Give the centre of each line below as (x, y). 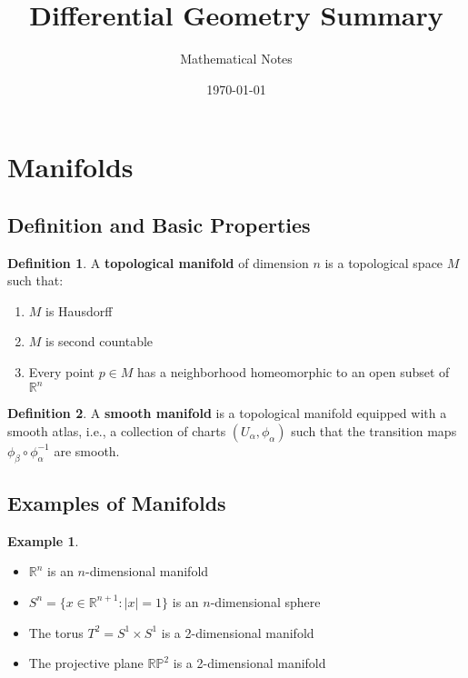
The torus (56, 632)
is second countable (100, 341)
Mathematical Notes (236, 59)
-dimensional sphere (265, 601)
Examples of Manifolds (117, 502)
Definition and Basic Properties (159, 224)
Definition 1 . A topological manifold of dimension (158, 262)
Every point (61, 372)
